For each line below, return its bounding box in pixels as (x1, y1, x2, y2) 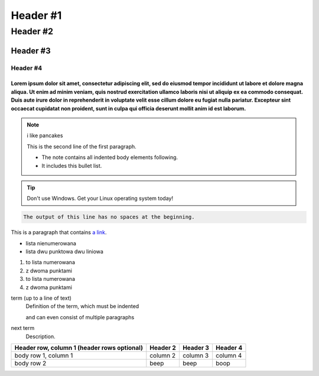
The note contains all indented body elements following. (41, 154, 178, 161)
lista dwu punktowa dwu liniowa (25, 248, 103, 255)
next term (11, 325, 35, 332)
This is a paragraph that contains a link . (11, 229, 107, 236)
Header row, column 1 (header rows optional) (14, 343, 143, 352)
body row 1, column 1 (14, 351, 73, 359)
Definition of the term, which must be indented (25, 303, 139, 310)
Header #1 (11, 9, 62, 22)
